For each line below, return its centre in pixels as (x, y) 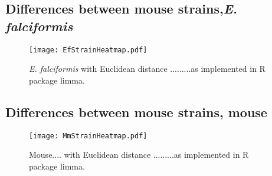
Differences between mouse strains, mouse (136, 112)
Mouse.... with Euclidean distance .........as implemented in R (139, 155)
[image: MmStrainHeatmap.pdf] (88, 136)
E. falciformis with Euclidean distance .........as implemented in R (147, 69)
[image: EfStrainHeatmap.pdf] (88, 50)
